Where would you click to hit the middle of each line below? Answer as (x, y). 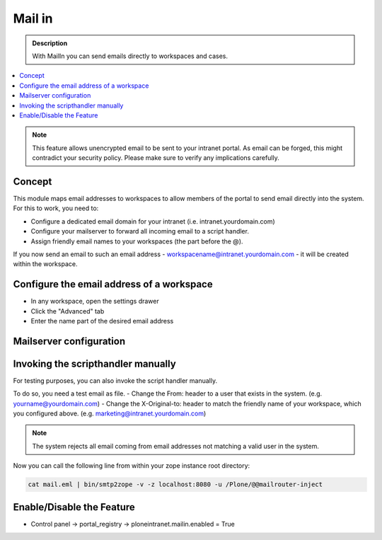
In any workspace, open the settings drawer (95, 301)
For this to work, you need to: (56, 208)
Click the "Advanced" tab (68, 311)
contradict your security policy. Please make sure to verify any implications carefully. (156, 158)
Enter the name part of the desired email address (102, 321)
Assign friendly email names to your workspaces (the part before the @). (137, 241)
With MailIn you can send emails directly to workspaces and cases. (130, 56)
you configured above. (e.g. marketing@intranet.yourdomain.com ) (110, 413)
